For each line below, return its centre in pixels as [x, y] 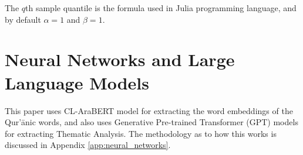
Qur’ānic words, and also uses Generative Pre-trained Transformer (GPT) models [151, 122]
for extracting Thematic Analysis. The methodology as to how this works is [141, 133]
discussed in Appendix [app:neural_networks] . [88, 145]
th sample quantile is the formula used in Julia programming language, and [161, 8]
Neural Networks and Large [120, 59]
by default [23, 19]
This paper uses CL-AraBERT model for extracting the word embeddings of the [149, 110]
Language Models [77, 82]
